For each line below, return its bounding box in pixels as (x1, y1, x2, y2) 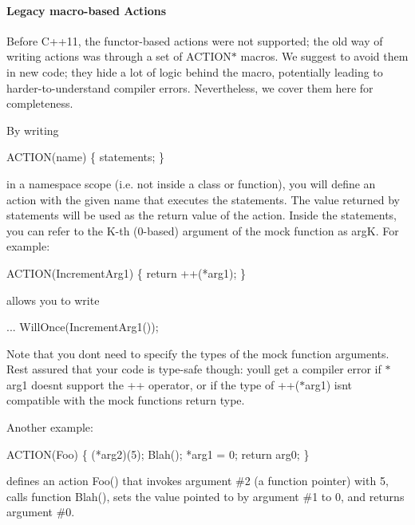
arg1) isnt (305, 376, 353, 393)
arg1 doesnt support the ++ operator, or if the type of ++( (6, 376, 300, 393)
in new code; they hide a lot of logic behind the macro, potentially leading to (6, 63, 383, 80)
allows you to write (6, 291, 100, 308)
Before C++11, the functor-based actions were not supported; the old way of (6, 32, 383, 49)
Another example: (6, 419, 93, 436)
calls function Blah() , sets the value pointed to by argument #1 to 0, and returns (6, 487, 405, 504)
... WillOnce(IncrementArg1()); (6, 318, 159, 335)
